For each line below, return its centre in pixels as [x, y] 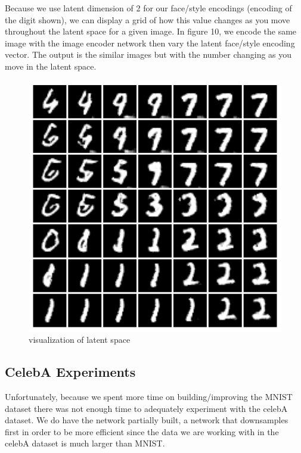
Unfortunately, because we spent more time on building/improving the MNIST [149, 396]
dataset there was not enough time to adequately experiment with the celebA [146, 408]
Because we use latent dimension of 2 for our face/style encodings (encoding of [148, 8]
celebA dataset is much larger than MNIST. [85, 443]
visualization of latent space [80, 340]
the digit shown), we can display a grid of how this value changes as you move [148, 19]
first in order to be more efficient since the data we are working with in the [142, 431]
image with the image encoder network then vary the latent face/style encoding [150, 43]
